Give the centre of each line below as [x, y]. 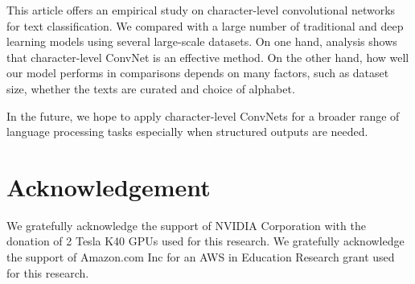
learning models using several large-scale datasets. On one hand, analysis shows [202, 41]
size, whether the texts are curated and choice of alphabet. [151, 88]
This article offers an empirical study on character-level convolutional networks [201, 10]
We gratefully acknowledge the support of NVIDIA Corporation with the [186, 225]
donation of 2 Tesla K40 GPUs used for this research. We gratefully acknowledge [205, 241]
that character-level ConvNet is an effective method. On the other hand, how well [208, 57]
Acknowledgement [109, 186]
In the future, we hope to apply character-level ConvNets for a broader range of [203, 115]
